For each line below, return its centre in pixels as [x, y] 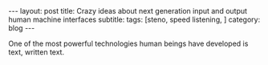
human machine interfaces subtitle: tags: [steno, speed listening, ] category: [134, 19]
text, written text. [37, 52]
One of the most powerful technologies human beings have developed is [128, 43]
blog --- [22, 28]
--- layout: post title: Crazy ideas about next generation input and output [128, 11]
